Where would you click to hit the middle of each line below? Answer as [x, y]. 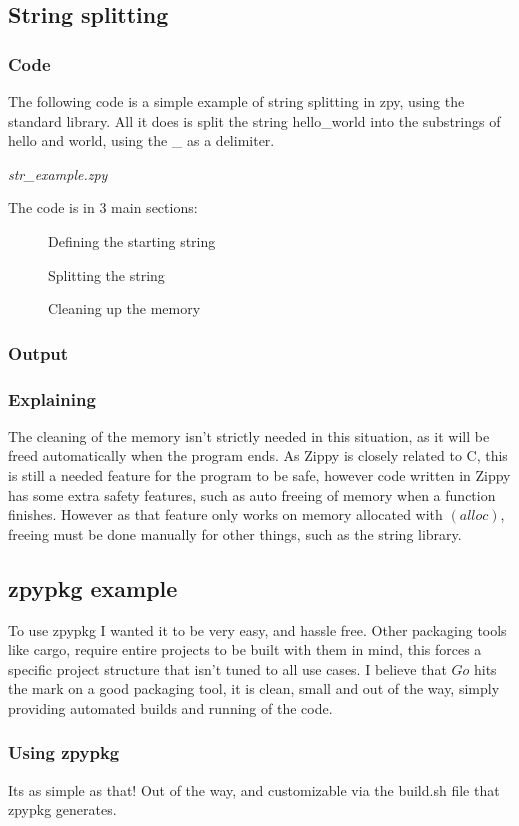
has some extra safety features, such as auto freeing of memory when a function [252, 494]
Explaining [52, 398]
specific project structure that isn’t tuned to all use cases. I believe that [227, 668]
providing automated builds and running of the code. [170, 707]
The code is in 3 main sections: [103, 207]
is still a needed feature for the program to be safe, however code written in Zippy [259, 475]
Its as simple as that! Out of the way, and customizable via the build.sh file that [254, 789]
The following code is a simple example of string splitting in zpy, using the [236, 101]
